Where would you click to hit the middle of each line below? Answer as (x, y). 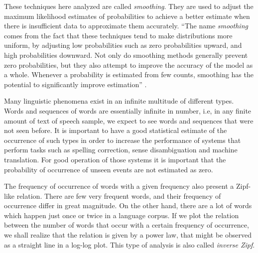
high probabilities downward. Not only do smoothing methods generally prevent (126, 55)
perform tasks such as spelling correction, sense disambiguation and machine (121, 150)
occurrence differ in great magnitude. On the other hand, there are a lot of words (128, 205)
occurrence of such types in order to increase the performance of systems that (123, 140)
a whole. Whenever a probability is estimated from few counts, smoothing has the (129, 74)
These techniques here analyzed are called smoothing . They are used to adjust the (129, 6)
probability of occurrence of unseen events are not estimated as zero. (109, 169)
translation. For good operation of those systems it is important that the (115, 159)
